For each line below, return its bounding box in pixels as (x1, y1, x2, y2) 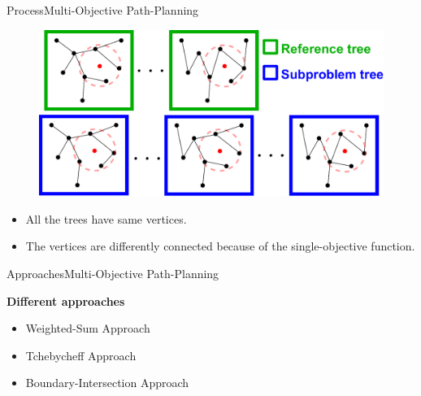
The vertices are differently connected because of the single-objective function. (25, 237, 415, 255)
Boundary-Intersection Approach (25, 374, 189, 391)
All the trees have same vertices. (25, 210, 187, 227)
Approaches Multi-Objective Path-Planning (7, 264, 219, 281)
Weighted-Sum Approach (25, 320, 150, 337)
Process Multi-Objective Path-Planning (7, 2, 199, 18)
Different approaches (7, 292, 125, 309)
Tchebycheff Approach (25, 346, 137, 363)
